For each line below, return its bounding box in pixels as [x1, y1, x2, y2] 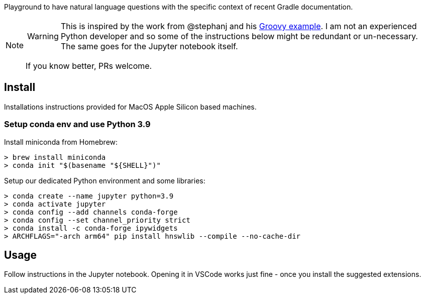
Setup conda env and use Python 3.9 [4, 119, 151, 130]
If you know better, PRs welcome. [26, 61, 152, 71]
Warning [27, 31, 59, 41]
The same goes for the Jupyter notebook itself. [60, 41, 238, 51]
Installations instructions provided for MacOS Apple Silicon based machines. [4, 102, 257, 111]
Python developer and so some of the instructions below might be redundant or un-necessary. [60, 31, 418, 41]
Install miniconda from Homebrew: [4, 137, 118, 146]
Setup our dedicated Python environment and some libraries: [4, 176, 205, 185]
